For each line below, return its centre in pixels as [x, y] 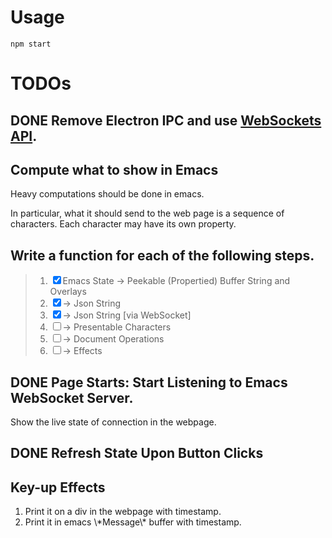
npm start [31, 44]
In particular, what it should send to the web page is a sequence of [147, 213]
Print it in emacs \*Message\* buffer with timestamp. [133, 522]
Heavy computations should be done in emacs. [107, 194]
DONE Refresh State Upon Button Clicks [137, 453]
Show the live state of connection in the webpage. [113, 422]
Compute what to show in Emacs [114, 169]
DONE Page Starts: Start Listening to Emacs [149, 382]
